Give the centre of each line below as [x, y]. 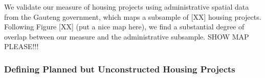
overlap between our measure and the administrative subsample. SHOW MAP [127, 36]
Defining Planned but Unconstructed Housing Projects [120, 69]
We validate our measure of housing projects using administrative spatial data [127, 7]
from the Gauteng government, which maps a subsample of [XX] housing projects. [133, 16]
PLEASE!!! [21, 46]
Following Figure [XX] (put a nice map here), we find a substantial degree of [124, 27]
